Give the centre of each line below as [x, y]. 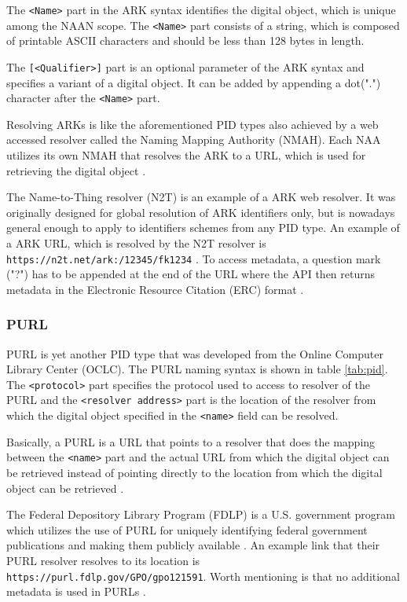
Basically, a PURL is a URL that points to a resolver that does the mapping [191, 441]
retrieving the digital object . [76, 170]
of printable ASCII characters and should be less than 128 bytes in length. [185, 40]
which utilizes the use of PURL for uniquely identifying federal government [187, 529]
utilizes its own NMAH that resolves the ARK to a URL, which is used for [186, 155]
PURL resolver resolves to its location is [103, 560]
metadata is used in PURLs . [76, 591]
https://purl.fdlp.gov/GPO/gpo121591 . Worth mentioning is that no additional [203, 576]
